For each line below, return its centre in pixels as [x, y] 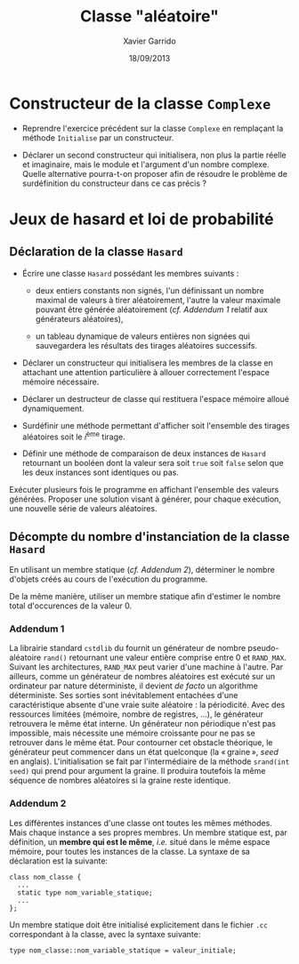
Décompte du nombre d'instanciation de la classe [149, 537]
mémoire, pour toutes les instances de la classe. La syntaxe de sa [130, 851]
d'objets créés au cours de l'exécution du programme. [109, 579]
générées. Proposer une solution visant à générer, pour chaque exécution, [145, 499]
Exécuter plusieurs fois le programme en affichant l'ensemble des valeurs [144, 490]
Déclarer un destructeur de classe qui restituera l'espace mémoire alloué [155, 398]
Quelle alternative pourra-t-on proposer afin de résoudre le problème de [154, 173]
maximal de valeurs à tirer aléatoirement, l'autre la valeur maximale [158, 300]
